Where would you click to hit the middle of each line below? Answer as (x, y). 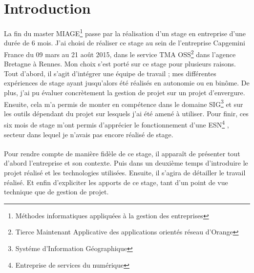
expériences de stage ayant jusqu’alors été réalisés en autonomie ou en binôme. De (127, 83)
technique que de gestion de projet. (56, 192)
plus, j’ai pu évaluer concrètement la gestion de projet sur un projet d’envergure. (125, 92)
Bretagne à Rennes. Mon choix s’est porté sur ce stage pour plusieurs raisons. (120, 64)
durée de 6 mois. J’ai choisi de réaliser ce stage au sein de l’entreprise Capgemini (125, 43)
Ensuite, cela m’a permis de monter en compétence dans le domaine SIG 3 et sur (124, 103)
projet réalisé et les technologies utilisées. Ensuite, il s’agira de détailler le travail (125, 173)
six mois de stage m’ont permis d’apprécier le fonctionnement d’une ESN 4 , (116, 124)
